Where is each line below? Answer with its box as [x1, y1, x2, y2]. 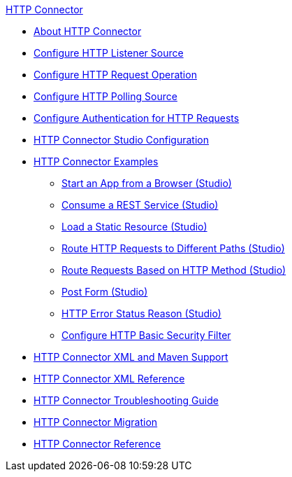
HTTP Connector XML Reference [34, 373, 185, 385]
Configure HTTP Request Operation [34, 69, 197, 81]
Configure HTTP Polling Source [34, 90, 177, 102]
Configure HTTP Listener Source [34, 47, 184, 59]
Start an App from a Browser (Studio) [61, 177, 232, 189]
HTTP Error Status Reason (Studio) [61, 307, 221, 319]
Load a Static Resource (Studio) [61, 221, 207, 233]
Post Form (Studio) [61, 286, 148, 298]
